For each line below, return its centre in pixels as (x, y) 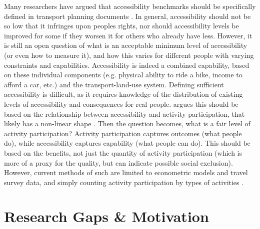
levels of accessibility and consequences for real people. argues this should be (121, 104)
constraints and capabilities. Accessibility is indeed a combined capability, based (127, 65)
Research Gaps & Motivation (106, 216)
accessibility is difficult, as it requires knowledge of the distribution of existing (123, 94)
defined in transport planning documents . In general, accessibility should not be (127, 16)
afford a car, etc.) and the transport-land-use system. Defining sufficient (114, 84)
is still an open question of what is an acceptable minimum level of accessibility (126, 45)
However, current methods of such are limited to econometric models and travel (126, 172)
